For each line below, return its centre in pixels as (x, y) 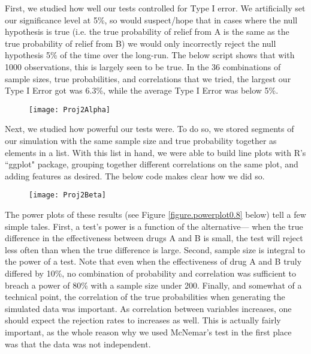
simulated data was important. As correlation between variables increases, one (148, 308)
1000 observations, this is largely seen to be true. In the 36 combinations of (143, 66)
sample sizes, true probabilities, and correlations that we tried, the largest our (148, 78)
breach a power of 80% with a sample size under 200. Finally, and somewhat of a (153, 285)
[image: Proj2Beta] (67, 195)
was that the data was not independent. (78, 343)
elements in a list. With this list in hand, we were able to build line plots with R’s (155, 152)
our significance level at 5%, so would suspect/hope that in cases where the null (151, 19)
